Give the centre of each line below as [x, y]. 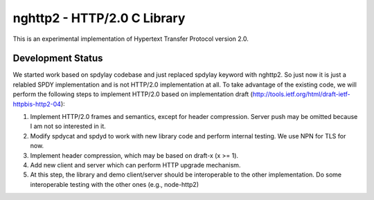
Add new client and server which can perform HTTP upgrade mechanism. [135, 165]
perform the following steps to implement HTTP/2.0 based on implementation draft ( [133, 94]
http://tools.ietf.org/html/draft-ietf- [301, 94]
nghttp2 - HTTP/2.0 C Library [99, 18]
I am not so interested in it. [68, 126]
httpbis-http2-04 [37, 104]
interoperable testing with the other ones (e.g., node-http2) [114, 184]
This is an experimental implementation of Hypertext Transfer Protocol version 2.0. [131, 39]
